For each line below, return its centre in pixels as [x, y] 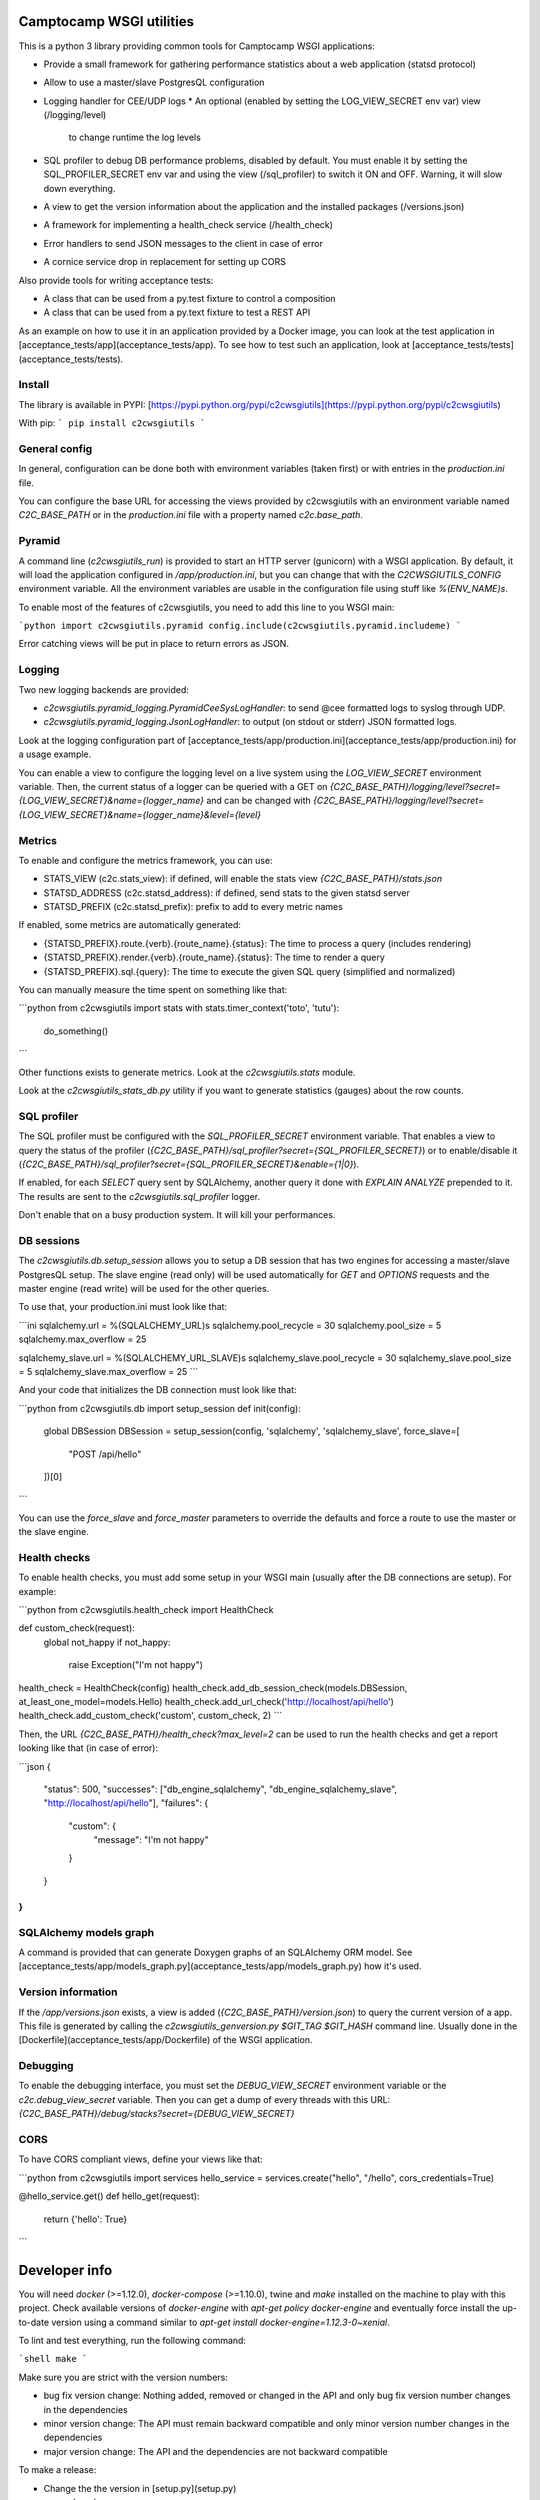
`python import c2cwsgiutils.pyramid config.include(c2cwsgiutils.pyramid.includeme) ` [240, 626]
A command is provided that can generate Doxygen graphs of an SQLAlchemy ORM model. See [215, 1952]
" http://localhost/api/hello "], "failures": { [126, 1803]
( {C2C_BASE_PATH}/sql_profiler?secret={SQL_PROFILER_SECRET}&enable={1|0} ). [189, 1164]
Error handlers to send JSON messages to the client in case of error [183, 243]
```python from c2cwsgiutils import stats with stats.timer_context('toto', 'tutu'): [179, 1008]
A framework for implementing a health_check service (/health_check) [188, 225]
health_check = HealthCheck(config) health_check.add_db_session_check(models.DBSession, [213, 1687]
